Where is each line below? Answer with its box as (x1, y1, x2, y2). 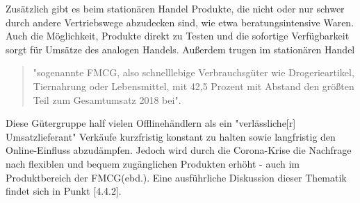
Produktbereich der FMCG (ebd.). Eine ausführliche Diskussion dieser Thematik (6, 170, 347, 184)
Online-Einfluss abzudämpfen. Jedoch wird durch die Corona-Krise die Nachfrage (6, 143, 352, 157)
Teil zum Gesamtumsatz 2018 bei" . (33, 92, 181, 107)
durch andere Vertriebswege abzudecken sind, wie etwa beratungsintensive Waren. (6, 15, 354, 29)
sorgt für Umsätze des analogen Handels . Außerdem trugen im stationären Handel (6, 42, 355, 56)
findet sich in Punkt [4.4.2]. (6, 184, 122, 198)
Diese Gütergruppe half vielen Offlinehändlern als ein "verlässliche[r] (6, 116, 296, 130)
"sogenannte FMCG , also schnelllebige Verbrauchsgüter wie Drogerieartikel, (33, 65, 354, 80)
